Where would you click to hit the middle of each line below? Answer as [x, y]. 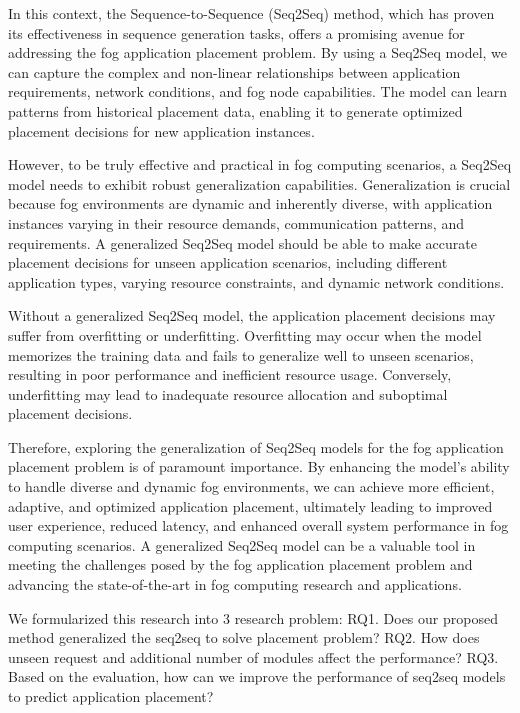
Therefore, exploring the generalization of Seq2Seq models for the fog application [256, 446]
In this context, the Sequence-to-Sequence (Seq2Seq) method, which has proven [251, 13]
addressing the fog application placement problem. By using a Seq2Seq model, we [258, 52]
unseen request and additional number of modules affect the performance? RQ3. [253, 656]
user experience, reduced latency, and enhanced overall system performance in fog [258, 525]
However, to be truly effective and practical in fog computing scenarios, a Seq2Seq [260, 164]
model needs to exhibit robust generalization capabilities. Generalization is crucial [259, 183]
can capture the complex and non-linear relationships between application [234, 71]
